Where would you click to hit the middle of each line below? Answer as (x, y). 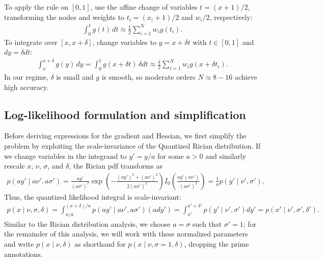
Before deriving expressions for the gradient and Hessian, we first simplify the (125, 136)
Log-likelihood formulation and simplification (125, 114)
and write (19, 243)
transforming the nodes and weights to (64, 17)
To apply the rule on (36, 7)
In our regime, (26, 77)
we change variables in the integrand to (65, 156)
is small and (75, 77)
